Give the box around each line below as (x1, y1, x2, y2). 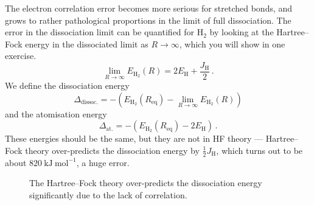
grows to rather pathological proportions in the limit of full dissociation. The (5, 13, 291, 26)
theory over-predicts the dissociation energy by (25, 144, 200, 156)
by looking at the (209, 26, 274, 38)
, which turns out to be (216, 144, 303, 156)
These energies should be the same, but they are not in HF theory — (5, 132, 263, 145)
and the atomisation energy (5, 107, 107, 120)
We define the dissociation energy (5, 79, 130, 92)
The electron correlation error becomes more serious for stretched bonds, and (5, 2, 293, 14)
